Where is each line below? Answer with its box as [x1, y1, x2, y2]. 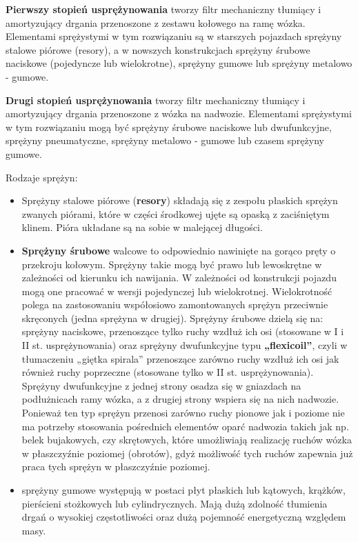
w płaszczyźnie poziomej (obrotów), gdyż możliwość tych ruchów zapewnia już [21, 445, 353, 460]
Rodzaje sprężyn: [6, 170, 78, 184]
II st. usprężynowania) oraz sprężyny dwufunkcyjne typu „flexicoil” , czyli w [21, 338, 348, 352]
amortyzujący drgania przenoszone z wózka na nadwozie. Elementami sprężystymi [6, 106, 352, 121]
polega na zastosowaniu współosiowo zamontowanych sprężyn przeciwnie [21, 297, 328, 312]
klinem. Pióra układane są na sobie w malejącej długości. [21, 220, 263, 234]
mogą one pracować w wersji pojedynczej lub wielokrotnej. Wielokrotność [21, 283, 332, 298]
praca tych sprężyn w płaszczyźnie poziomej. [21, 459, 210, 474]
